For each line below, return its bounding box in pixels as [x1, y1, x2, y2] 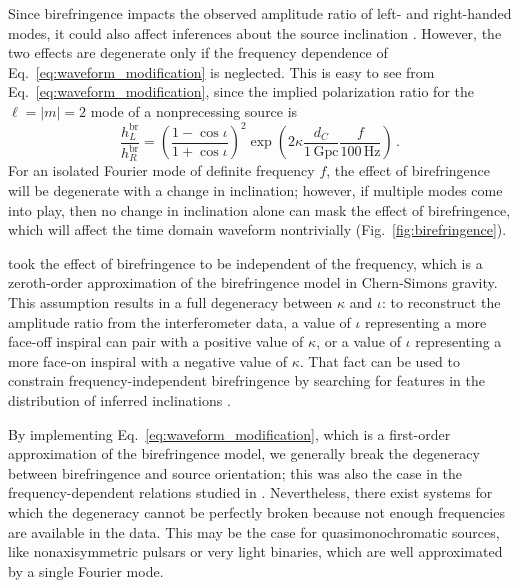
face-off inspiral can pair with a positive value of [8, 331, 304, 352]
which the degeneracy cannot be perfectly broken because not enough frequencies [8, 501, 505, 522]
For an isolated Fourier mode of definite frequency [8, 160, 315, 181]
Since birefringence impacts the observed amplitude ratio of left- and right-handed [8, 3, 512, 23]
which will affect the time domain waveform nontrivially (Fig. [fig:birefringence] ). [8, 219, 507, 240]
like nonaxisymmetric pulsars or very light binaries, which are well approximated [8, 541, 503, 562]
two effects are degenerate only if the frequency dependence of [8, 42, 388, 63]
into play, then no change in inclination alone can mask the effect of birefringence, [8, 199, 511, 220]
